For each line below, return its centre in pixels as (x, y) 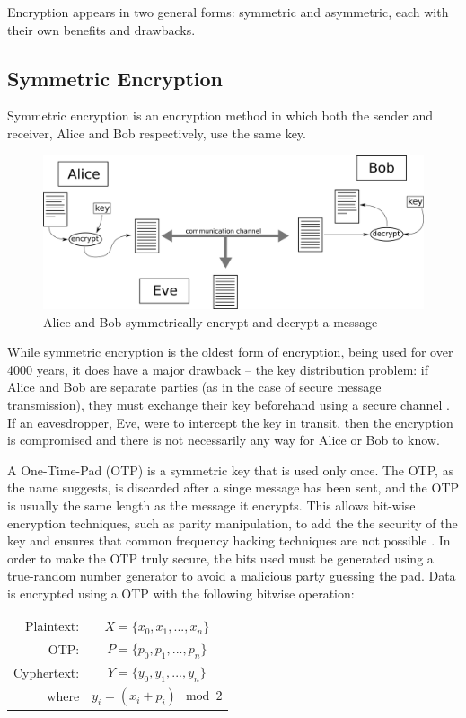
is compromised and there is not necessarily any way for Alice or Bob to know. (224, 440)
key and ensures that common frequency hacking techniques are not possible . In (229, 541)
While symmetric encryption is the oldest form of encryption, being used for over (230, 352)
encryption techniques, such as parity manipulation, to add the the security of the (233, 523)
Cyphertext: (47, 672)
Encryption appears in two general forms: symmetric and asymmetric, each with (228, 12)
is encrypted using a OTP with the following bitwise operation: (181, 593)
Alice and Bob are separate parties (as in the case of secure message (194, 387)
